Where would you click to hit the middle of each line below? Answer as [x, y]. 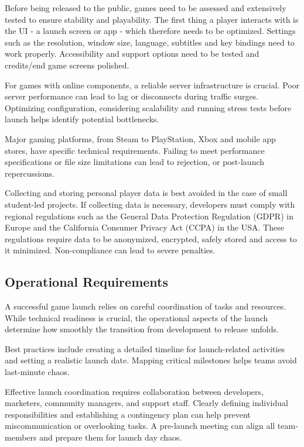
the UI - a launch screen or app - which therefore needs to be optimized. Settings [150, 31]
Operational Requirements [86, 282]
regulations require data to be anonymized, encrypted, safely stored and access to [151, 238]
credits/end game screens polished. [67, 65]
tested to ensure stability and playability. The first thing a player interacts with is [152, 19]
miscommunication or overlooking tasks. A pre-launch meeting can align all [140, 426]
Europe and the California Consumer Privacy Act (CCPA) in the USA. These [144, 227]
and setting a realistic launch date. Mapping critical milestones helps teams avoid [151, 360]
